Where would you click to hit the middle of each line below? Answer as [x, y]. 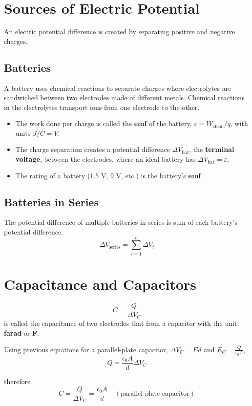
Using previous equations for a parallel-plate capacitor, [86, 349]
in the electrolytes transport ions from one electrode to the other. [102, 107]
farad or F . [22, 333]
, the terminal [212, 149]
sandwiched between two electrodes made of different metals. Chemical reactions [124, 97]
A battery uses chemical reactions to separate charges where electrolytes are [118, 88]
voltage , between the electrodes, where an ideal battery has [105, 159]
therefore [17, 381]
